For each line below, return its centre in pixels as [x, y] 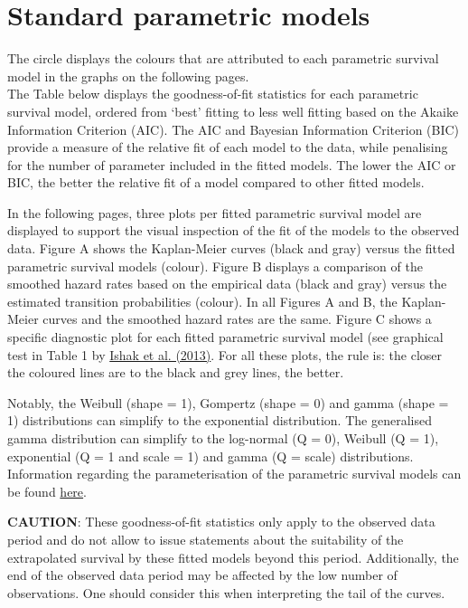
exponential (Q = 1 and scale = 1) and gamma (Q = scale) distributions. [211, 456]
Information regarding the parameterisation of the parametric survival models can [234, 474]
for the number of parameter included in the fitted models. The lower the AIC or [232, 164]
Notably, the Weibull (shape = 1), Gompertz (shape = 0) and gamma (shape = [228, 402]
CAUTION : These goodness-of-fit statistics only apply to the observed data [221, 522]
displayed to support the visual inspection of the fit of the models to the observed [234, 230]
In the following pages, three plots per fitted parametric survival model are [215, 212]
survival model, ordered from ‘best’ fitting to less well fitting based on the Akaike [233, 111]
